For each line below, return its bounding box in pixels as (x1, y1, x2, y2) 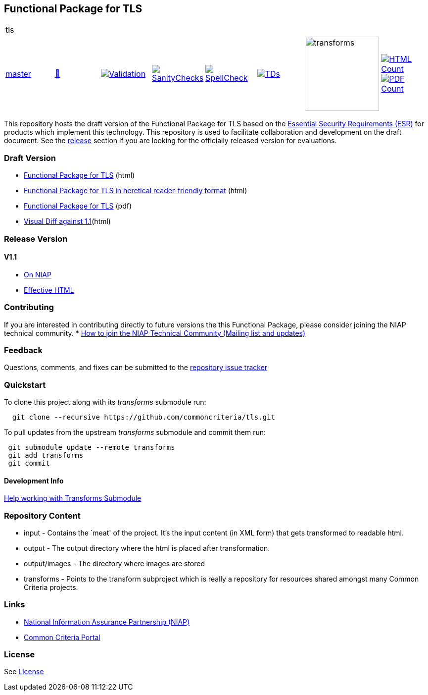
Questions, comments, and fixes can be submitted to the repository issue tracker (4, 363, 268, 372)
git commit (8, 459, 50, 468)
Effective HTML (24, 285, 74, 294)
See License (4, 667, 44, 676)
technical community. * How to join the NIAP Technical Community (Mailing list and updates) (4, 328, 306, 337)
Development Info (4, 476, 64, 485)
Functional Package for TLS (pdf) (24, 202, 132, 211)
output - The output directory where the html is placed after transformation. (24, 543, 270, 552)
